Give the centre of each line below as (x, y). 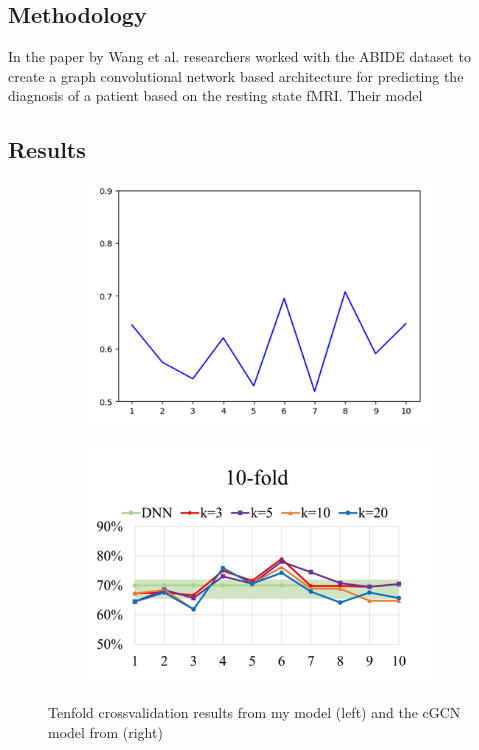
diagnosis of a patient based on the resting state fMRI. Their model (215, 95)
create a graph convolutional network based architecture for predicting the (236, 75)
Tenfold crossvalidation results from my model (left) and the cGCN (254, 712)
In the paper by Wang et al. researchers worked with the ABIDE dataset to (239, 56)
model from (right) (105, 731)
